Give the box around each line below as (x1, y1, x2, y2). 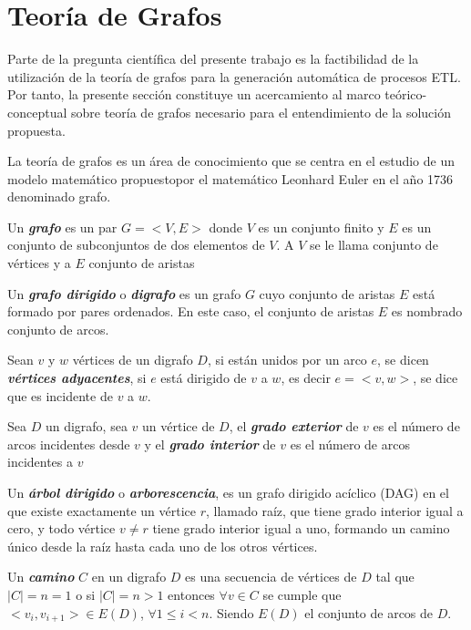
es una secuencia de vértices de (185, 567, 357, 586)
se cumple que (262, 584, 342, 604)
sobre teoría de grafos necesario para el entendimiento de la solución (70, 102, 451, 121)
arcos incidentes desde (7, 434, 130, 453)
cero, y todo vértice (7, 519, 116, 538)
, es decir (281, 368, 331, 387)
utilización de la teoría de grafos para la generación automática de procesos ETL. (7, 67, 461, 86)
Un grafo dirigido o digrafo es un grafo (7, 284, 241, 303)
